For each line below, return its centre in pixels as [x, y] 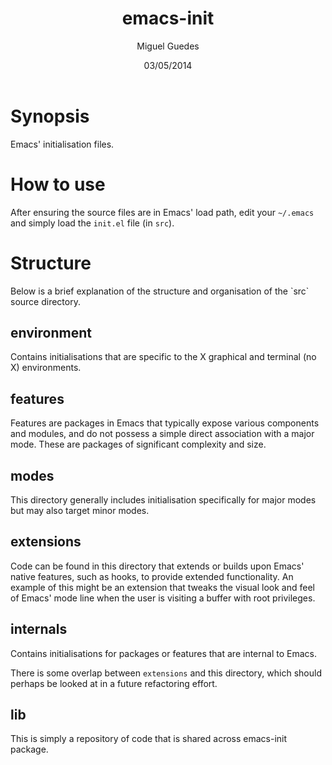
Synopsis [50, 116]
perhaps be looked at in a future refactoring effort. [114, 683]
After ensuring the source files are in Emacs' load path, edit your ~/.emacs [162, 212]
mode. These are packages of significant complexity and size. [138, 444]
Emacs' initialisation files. [62, 144]
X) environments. [46, 368]
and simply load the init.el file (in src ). [92, 223]
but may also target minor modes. [80, 510]
